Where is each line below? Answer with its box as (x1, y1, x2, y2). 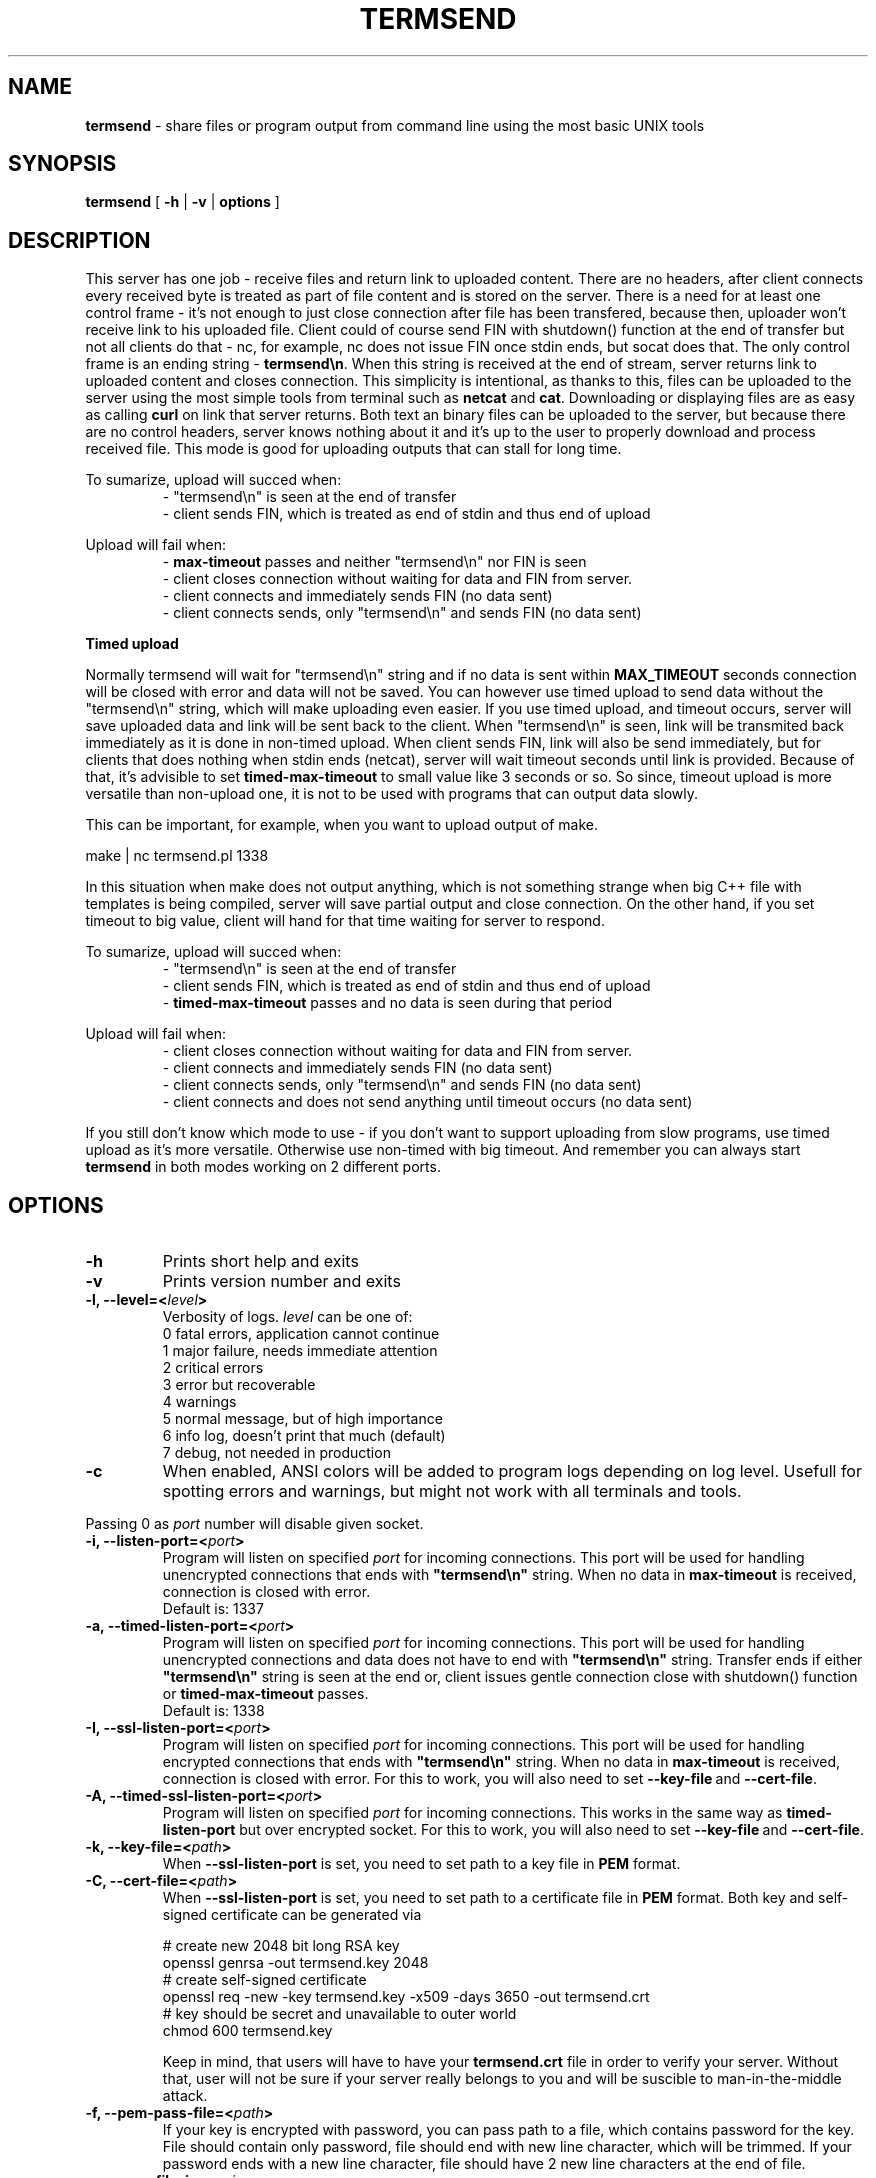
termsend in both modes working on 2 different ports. (85, 1158, 441, 1176)
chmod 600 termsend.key (162, 2022, 333, 2040)
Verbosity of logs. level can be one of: (162, 1308, 413, 1326)
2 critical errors (162, 1359, 264, 1377)
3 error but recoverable (162, 1376, 316, 1394)
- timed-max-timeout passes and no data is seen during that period (162, 994, 613, 1012)
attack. (162, 2087, 208, 2105)
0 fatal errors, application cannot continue (162, 1325, 440, 1343)
